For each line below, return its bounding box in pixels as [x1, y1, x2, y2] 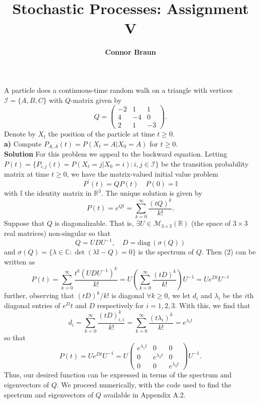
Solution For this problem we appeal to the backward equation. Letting [4, 149, 227, 159]
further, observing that [4, 290, 74, 301]
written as [4, 256, 35, 266]
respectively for [97, 300, 144, 310]
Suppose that [4, 218, 45, 228]
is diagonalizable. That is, [55, 218, 134, 228]
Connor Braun [105, 47, 156, 57]
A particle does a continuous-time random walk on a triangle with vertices [4, 84, 233, 95]
